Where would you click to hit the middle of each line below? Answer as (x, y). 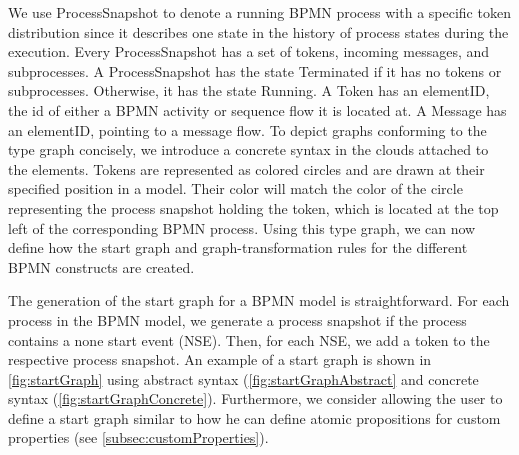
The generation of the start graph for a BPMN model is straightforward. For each (259, 300)
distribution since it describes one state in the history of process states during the (258, 31)
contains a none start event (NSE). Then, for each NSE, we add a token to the (249, 339)
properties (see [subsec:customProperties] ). (138, 437)
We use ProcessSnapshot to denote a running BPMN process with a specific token (259, 12)
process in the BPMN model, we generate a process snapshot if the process (237, 319)
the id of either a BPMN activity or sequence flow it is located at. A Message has (257, 109)
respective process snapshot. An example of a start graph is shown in (220, 359)
